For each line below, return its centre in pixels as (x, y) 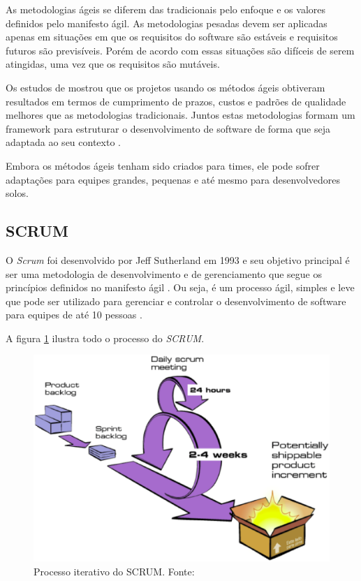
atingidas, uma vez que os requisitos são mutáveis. (113, 64)
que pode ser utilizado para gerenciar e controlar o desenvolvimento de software (176, 301)
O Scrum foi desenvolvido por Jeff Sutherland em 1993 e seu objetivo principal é (178, 259)
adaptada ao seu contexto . (63, 142)
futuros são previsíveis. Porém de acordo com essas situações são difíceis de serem (180, 50)
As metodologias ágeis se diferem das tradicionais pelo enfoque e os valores (166, 9)
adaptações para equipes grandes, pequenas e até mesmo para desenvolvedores (173, 179)
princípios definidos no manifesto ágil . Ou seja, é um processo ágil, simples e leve (180, 287)
